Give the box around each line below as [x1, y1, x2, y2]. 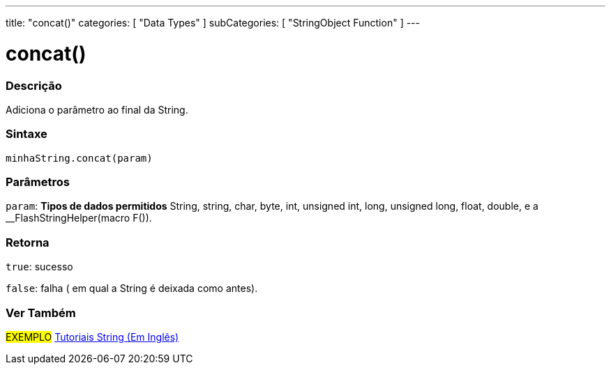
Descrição [6, 78, 62, 93]
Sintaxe [6, 127, 47, 141]
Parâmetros [6, 175, 70, 189]
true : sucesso [6, 261, 73, 273]
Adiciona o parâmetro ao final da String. [6, 103, 188, 116]
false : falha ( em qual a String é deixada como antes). [6, 282, 258, 295]
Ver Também [6, 305, 76, 320]
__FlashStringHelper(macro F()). [6, 212, 152, 224]
